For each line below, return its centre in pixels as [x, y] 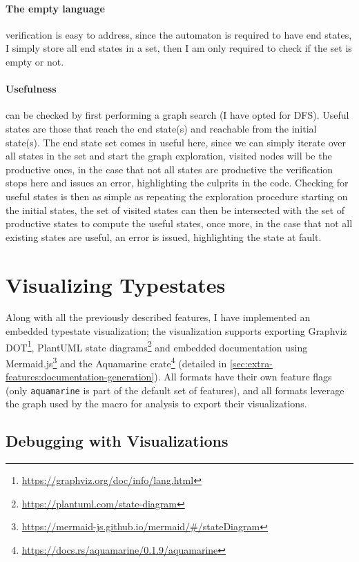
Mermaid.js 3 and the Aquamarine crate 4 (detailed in [116, 362]
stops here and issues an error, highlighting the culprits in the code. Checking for [177, 183]
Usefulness [31, 89]
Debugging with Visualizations [117, 441]
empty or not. [35, 61]
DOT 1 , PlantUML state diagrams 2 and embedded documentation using [157, 346]
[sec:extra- [251, 363]
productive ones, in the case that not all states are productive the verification [169, 169]
